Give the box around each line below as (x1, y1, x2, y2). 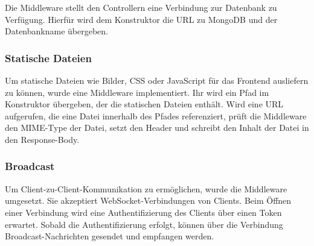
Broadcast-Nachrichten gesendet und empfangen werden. (5, 230, 214, 242)
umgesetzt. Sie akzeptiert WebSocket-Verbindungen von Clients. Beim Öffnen (5, 194, 292, 207)
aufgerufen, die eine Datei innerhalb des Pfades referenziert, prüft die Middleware (5, 109, 307, 122)
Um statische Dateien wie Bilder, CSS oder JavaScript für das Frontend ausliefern (5, 74, 309, 86)
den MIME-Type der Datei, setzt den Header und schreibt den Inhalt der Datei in (5, 121, 309, 134)
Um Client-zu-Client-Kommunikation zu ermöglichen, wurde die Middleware (5, 182, 287, 195)
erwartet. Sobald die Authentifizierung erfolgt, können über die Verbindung (5, 218, 283, 230)
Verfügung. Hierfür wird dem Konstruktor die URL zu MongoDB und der (5, 13, 278, 25)
